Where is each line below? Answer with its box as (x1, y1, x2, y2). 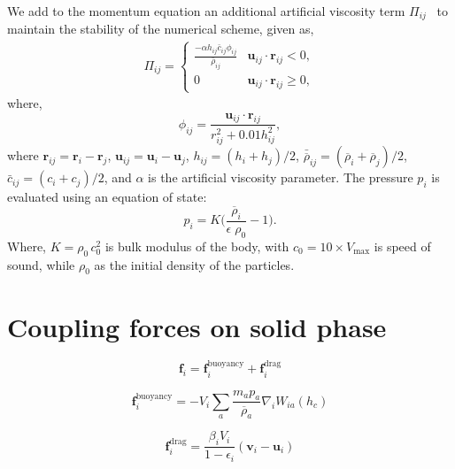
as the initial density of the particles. (94, 255, 295, 273)
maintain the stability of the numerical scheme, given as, (7, 19, 314, 38)
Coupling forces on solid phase (7, 308, 387, 344)
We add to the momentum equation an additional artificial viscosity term (7, 2, 405, 19)
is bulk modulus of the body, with (104, 236, 289, 255)
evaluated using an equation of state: (7, 188, 207, 206)
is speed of (374, 236, 431, 255)
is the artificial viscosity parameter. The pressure (148, 168, 413, 187)
